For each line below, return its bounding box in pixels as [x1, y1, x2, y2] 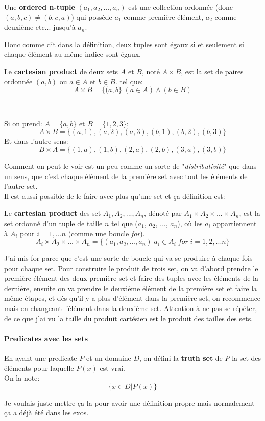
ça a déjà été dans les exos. [4, 407, 89, 418]
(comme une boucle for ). [68, 228, 145, 238]
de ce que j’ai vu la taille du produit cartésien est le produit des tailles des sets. [4, 313, 253, 323]
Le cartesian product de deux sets [4, 65, 118, 76]
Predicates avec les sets [4, 333, 88, 343]
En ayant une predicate [4, 352, 77, 363]
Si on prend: [4, 118, 42, 128]
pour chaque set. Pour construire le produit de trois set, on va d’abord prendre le [4, 262, 258, 273]
